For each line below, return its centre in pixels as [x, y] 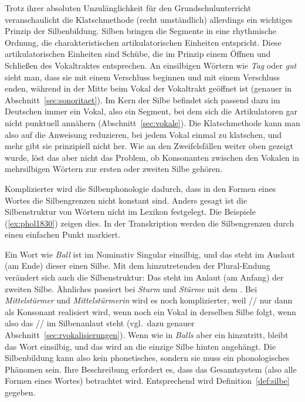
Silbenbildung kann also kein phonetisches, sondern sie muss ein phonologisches [147, 358]
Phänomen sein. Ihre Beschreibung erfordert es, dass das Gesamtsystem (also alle [151, 369]
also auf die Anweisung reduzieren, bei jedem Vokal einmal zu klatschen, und [143, 134]
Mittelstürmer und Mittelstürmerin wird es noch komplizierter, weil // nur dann [149, 300]
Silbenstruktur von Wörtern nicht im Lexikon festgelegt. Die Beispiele [130, 212]
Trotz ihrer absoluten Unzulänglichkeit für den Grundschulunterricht [128, 8]
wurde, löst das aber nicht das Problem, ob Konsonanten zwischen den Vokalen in [152, 157]
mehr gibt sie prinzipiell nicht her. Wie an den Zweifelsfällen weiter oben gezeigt [149, 146]
